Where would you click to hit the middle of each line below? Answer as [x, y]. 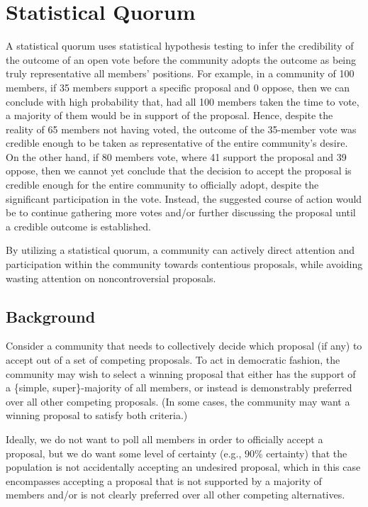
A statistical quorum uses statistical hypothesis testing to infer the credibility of [180, 46]
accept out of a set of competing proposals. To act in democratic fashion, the [173, 360]
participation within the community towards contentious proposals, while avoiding [184, 264]
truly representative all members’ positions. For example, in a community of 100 [180, 73]
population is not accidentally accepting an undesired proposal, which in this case [183, 467]
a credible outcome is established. [78, 226]
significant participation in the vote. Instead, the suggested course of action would [184, 198]
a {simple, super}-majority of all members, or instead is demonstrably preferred [179, 388]
